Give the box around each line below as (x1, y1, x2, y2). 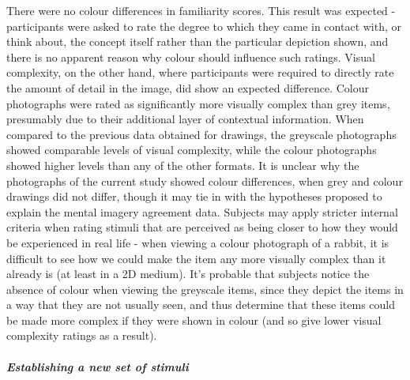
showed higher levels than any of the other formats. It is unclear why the (6, 156, 359, 173)
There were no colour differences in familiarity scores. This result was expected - (6, 2, 396, 18)
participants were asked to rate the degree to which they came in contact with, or (6, 17, 402, 34)
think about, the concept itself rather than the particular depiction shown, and (6, 33, 389, 50)
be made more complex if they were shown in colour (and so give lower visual (6, 311, 382, 328)
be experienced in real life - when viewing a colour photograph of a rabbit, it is (6, 234, 389, 250)
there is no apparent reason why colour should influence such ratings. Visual (6, 48, 375, 65)
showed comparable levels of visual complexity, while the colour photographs (6, 141, 377, 158)
